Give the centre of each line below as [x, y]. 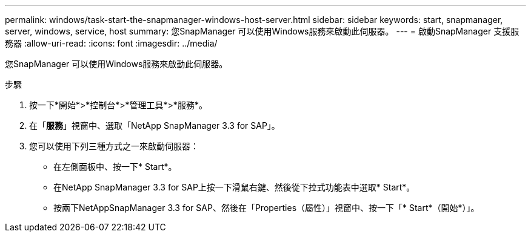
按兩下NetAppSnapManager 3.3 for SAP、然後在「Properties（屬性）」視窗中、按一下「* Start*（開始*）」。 [266, 208]
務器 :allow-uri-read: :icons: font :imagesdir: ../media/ [111, 43]
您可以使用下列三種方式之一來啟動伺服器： [114, 146]
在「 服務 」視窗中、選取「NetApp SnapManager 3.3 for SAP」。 [155, 125]
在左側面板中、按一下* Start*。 [115, 167]
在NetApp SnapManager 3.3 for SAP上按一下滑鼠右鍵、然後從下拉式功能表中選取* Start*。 [234, 187]
